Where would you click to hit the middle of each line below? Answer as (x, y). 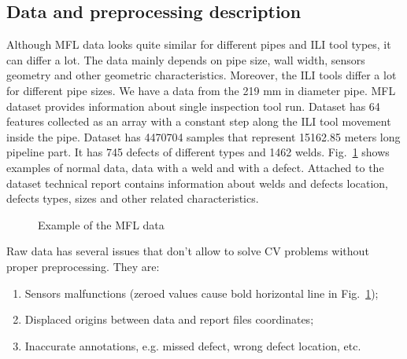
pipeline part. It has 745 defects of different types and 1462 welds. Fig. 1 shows (198, 152)
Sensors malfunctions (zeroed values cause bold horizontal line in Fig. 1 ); (202, 293)
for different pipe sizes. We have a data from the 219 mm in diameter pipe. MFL (201, 90)
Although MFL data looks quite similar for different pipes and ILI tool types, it (199, 44)
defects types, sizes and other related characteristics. (133, 198)
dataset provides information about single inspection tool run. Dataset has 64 (193, 106)
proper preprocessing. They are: (83, 266)
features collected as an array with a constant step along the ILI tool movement (199, 121)
